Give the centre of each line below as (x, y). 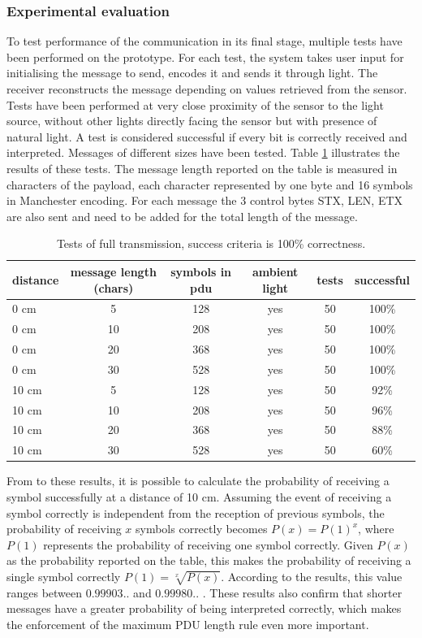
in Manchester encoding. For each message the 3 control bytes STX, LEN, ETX (205, 200)
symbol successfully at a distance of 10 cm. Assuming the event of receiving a (199, 496)
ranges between (45, 592)
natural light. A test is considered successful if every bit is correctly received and (207, 136)
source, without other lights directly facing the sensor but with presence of (192, 121)
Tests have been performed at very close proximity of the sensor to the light (195, 104)
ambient (276, 271)
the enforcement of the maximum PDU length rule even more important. (188, 624)
